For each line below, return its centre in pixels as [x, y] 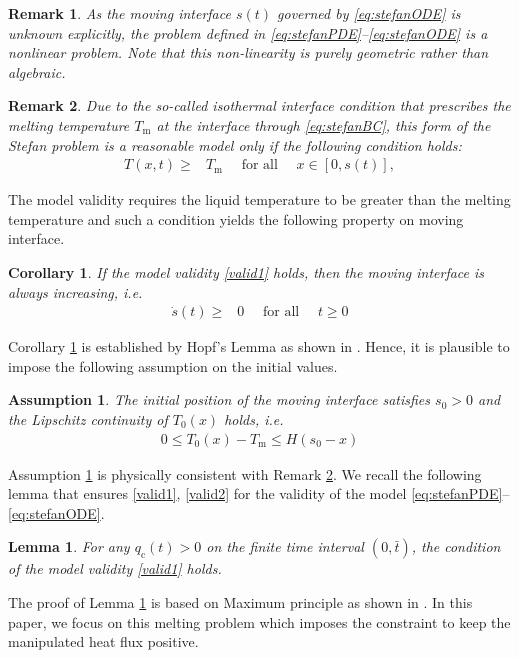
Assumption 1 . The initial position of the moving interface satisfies [219, 399]
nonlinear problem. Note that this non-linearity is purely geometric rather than [248, 52]
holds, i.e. [254, 418]
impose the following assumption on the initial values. [173, 365]
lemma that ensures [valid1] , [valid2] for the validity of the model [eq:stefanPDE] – [259, 493]
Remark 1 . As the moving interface [119, 13]
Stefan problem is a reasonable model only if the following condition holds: [235, 144]
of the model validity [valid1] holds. [115, 568]
